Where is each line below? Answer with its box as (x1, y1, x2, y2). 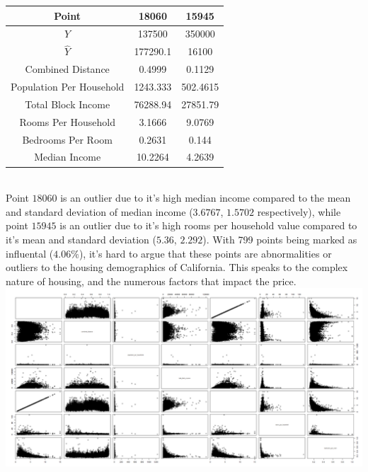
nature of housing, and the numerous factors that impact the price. (6, 273, 297, 288)
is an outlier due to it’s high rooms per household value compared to (59, 218, 357, 233)
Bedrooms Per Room (22, 132, 113, 146)
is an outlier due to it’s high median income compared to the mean (60, 190, 351, 205)
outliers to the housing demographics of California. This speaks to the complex (6, 260, 348, 275)
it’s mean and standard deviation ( (6, 231, 156, 246)
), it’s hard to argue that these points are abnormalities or (79, 246, 332, 260)
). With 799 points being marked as (202, 231, 357, 246)
